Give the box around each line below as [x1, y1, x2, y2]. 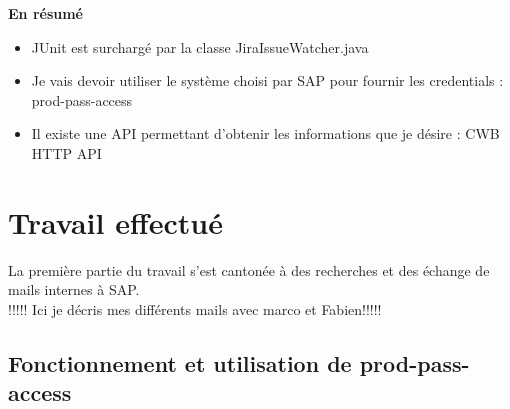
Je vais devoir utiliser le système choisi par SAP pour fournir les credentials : [31, 70, 504, 91]
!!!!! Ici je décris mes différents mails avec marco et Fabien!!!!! [8, 298, 382, 319]
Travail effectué [8, 201, 223, 242]
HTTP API [31, 142, 102, 163]
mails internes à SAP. [8, 279, 140, 300]
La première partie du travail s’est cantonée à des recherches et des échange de [8, 259, 490, 280]
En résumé [8, 3, 83, 23]
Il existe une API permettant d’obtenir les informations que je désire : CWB [31, 123, 500, 144]
